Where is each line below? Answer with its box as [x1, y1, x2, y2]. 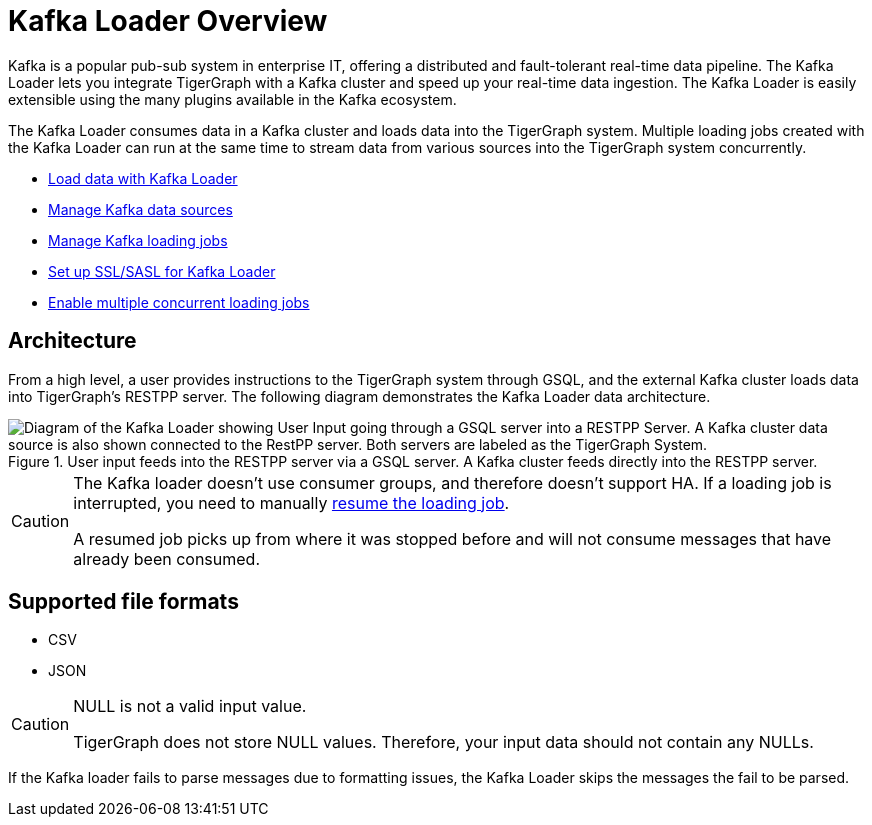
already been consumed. [73, 548, 260, 569]
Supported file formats [8, 589, 239, 615]
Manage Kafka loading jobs [48, 231, 228, 249]
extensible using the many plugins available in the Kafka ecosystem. [8, 90, 457, 108]
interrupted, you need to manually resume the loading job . [73, 492, 510, 513]
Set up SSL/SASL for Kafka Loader [48, 262, 276, 280]
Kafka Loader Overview [8, 4, 328, 38]
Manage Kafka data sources [48, 200, 233, 218]
